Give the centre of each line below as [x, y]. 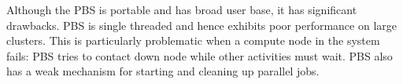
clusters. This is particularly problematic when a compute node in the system [193, 40]
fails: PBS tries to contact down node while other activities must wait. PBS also [200, 55]
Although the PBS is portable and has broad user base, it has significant [182, 9]
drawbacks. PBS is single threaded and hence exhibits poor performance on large [202, 25]
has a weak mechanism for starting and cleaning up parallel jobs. [163, 71]
